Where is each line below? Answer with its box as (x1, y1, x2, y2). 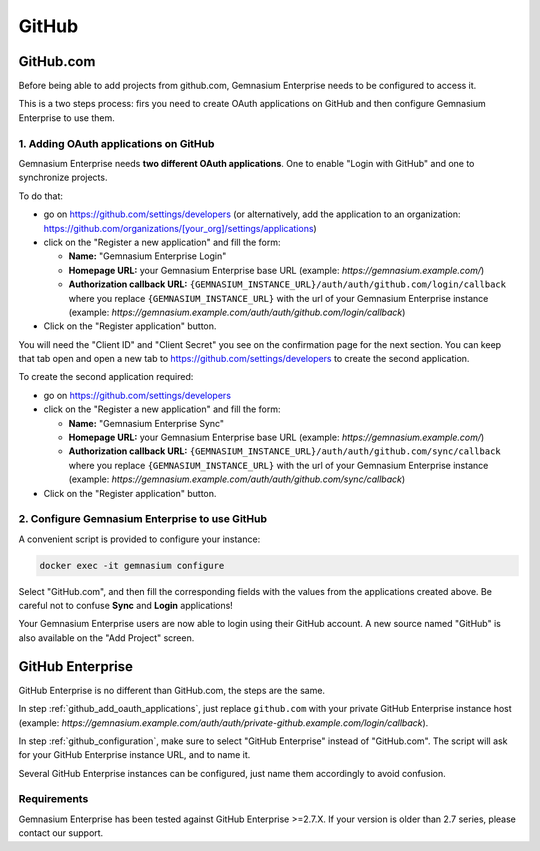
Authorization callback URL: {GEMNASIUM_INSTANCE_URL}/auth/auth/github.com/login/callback (68, 278, 507, 290)
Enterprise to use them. (18, 111, 115, 124)
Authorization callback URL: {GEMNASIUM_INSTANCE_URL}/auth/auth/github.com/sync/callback (68, 445, 501, 457)
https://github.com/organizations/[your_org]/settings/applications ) (43, 222, 317, 234)
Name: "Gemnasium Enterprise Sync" (68, 417, 225, 429)
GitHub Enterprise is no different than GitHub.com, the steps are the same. (18, 684, 325, 696)
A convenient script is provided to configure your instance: (18, 533, 261, 545)
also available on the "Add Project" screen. (18, 631, 195, 644)
